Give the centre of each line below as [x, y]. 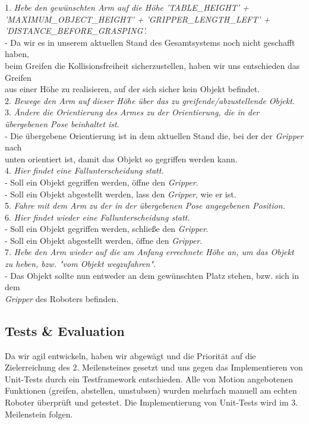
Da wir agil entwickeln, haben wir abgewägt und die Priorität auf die [130, 355]
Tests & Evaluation [65, 330]
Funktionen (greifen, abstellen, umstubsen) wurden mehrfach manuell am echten [151, 390]
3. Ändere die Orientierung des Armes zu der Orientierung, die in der [132, 112]
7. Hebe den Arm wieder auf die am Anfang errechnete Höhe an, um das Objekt [149, 252]
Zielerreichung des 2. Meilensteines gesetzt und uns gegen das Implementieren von [154, 367]
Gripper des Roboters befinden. [62, 298]
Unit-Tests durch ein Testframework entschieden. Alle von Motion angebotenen [149, 379]
